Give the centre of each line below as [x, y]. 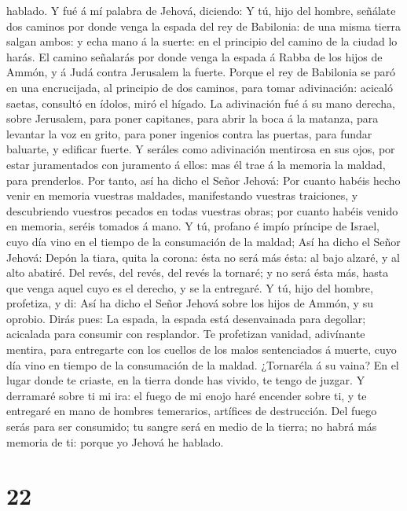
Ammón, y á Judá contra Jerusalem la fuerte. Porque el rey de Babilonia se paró [201, 72]
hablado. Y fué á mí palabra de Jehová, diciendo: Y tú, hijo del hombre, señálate [201, 10]
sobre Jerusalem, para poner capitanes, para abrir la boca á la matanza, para [192, 118]
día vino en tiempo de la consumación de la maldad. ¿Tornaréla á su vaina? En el [203, 364]
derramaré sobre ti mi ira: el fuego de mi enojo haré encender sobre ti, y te [187, 395]
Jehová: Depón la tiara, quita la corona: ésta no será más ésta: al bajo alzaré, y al [203, 257]
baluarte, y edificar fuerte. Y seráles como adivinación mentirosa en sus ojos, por [201, 149]
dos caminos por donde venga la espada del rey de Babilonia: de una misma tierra [203, 26]
